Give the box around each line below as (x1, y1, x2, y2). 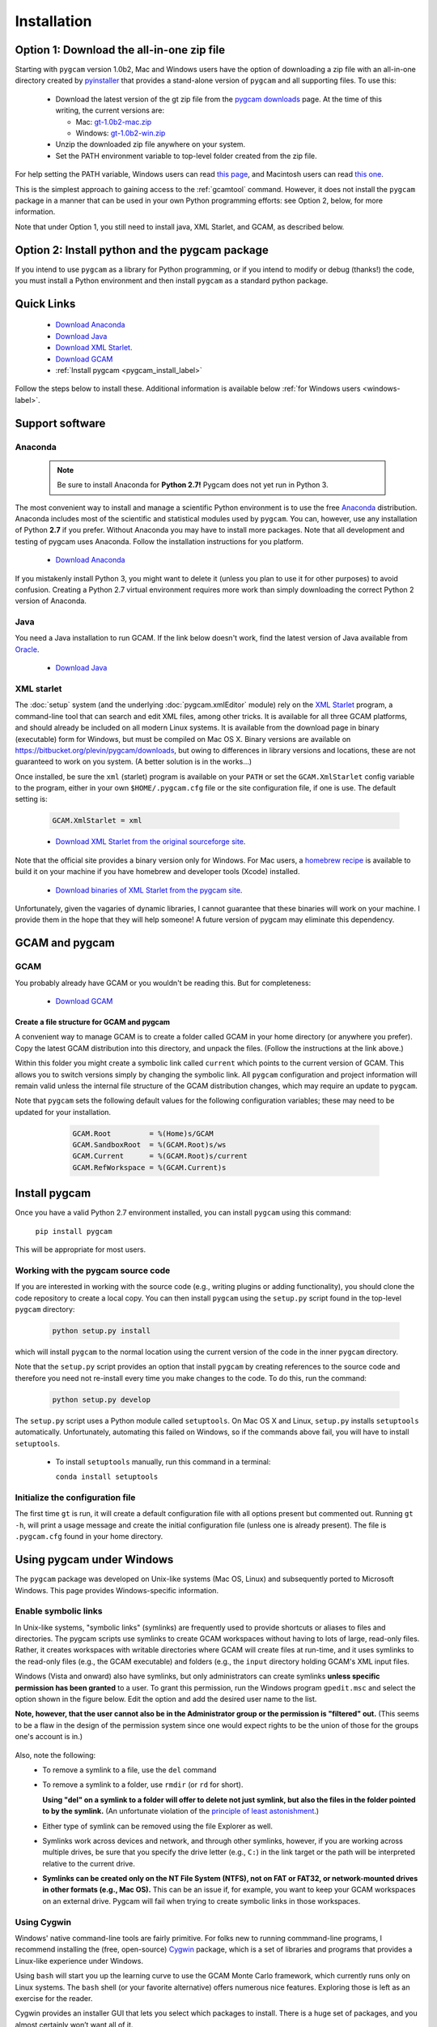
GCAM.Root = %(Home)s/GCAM (72, 1129, 214, 1138)
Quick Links (15, 297, 76, 311)
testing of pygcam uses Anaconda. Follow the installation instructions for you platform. (15, 536, 303, 546)
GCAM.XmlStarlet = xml (52, 816, 142, 825)
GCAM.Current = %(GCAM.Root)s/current (72, 1151, 248, 1161)
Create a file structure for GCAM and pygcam (15, 1017, 170, 1026)
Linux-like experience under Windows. (15, 1956, 143, 1965)
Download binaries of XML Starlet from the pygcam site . (55, 885, 243, 895)
